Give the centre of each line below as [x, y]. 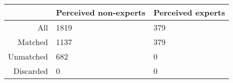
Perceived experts [189, 12]
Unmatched [28, 56]
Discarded [31, 71]
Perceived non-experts [101, 12]
